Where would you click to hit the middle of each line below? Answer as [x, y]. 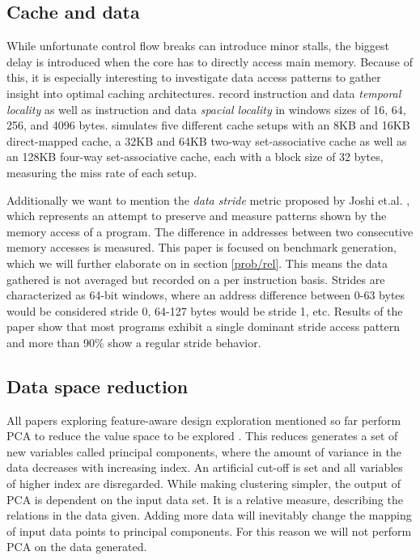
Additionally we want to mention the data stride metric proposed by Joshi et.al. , [208, 199]
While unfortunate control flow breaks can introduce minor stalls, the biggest [198, 46]
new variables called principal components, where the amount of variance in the [204, 451]
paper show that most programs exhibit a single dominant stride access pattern [204, 327]
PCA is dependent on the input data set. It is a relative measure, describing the [205, 499]
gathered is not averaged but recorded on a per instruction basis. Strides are [196, 279]
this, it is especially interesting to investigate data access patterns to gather [194, 77]
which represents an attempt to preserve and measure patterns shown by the [197, 216]
